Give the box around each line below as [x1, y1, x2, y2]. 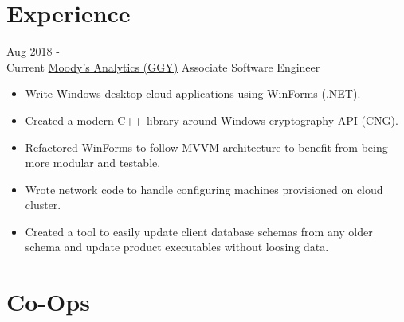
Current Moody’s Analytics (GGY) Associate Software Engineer [6, 58, 320, 75]
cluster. [25, 196, 61, 213]
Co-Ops [6, 285, 90, 318]
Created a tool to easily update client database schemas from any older [25, 223, 373, 239]
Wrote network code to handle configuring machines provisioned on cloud [25, 180, 383, 197]
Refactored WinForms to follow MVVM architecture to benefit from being [25, 138, 388, 155]
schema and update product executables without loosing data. [25, 239, 329, 255]
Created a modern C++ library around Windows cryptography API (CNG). [25, 111, 398, 128]
